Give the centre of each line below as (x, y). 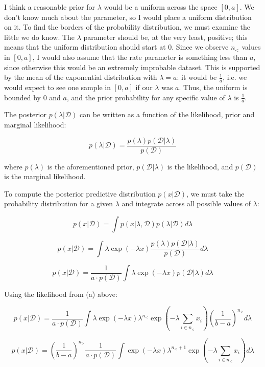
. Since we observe (200, 47)
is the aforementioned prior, (91, 166)
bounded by (22, 97)
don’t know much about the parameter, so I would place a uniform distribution (128, 17)
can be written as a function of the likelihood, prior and (167, 114)
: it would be (197, 77)
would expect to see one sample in (57, 87)
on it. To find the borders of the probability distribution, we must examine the (127, 27)
